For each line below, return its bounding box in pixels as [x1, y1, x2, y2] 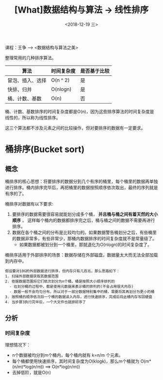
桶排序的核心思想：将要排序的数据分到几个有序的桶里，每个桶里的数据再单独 [5, 178, 158, 184]
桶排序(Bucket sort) [5, 144, 85, 155]
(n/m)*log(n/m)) [12, 363, 44, 369]
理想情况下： [5, 342, 31, 347]
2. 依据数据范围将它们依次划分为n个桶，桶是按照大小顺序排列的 [5, 279, 115, 284]
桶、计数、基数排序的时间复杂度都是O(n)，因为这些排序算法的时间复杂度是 [5, 108, 154, 114]
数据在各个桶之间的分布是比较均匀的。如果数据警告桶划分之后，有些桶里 [12, 229, 157, 235]
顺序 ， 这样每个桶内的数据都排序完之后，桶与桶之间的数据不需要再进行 [12, 217, 155, 223]
